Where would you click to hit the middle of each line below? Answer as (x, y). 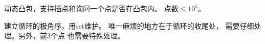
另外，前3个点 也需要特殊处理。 (71, 36)
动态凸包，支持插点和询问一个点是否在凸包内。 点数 (91, 8)
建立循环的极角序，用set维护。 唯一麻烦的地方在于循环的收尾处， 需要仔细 (129, 25)
